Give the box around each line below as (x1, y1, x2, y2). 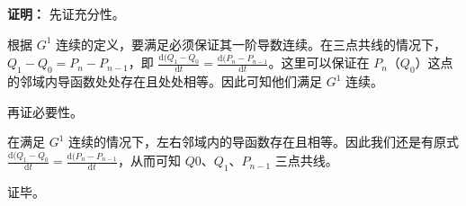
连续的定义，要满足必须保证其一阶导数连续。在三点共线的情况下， (56, 34, 447, 53)
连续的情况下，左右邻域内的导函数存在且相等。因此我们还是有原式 (68, 132, 460, 151)
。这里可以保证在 (268, 53, 370, 72)
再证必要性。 (7, 102, 83, 121)
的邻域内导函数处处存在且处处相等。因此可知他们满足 (7, 72, 322, 91)
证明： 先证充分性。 (7, 4, 125, 22)
